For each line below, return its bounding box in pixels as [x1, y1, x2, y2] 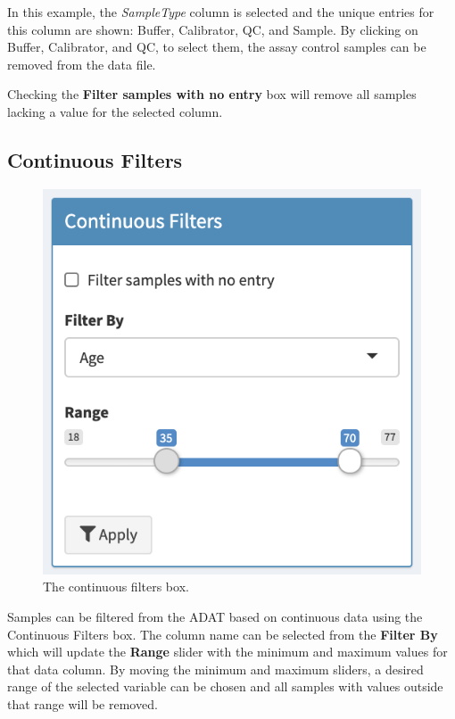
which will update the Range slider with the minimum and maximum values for [7, 642, 448, 661]
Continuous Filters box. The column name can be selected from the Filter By [7, 624, 438, 643]
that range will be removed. [7, 694, 158, 713]
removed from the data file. [7, 54, 156, 73]
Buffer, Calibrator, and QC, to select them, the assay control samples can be [7, 37, 426, 56]
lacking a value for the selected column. [7, 102, 223, 120]
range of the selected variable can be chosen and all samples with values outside [7, 677, 443, 696]
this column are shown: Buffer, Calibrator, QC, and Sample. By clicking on [7, 20, 418, 38]
